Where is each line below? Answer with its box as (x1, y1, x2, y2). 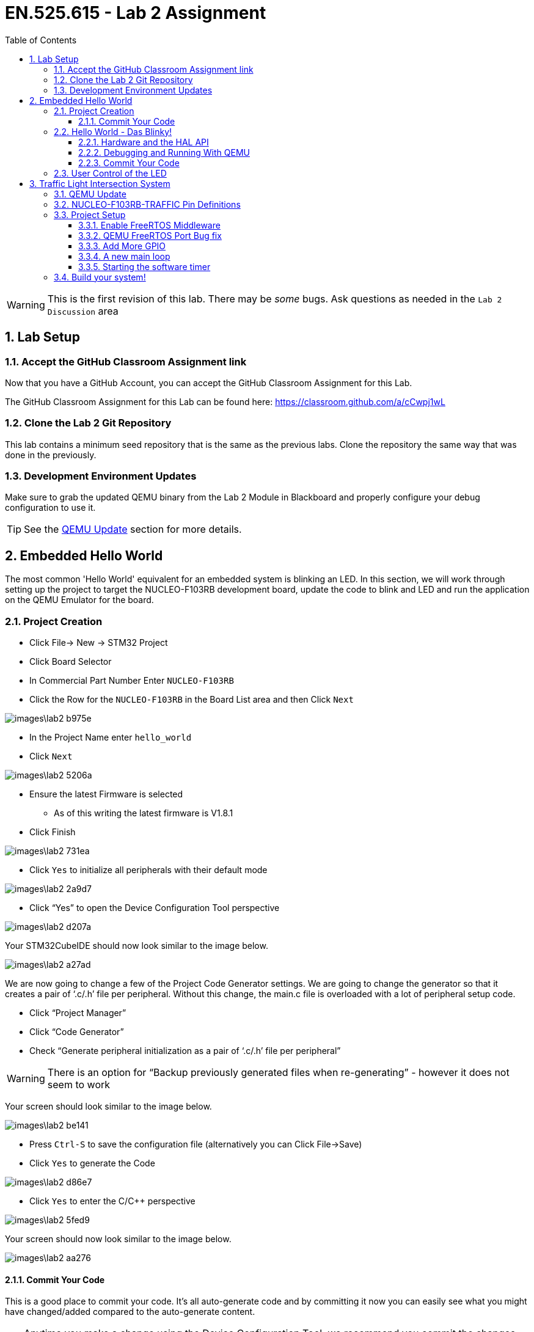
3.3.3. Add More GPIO (78, 240, 166, 251)
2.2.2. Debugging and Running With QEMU (78, 147, 250, 158)
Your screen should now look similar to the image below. (5, 1234, 232, 1245)
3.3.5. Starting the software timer (78, 261, 211, 272)
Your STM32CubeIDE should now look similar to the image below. (5, 940, 268, 951)
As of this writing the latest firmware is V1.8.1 (54, 808, 233, 819)
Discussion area (47, 304, 119, 317)
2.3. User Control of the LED (54, 167, 167, 178)
